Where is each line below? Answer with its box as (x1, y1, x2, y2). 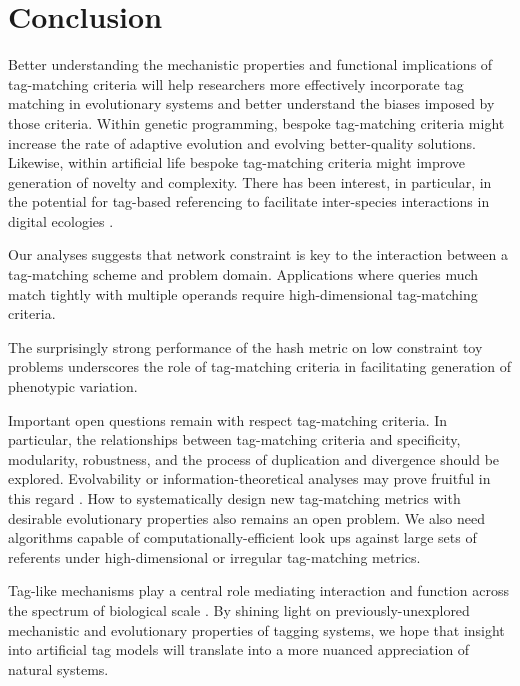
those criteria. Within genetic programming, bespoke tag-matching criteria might (8, 112, 505, 133)
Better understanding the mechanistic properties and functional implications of (8, 54, 493, 75)
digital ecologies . (8, 210, 114, 231)
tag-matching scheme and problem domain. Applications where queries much (8, 264, 479, 285)
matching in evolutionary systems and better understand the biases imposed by (8, 93, 495, 114)
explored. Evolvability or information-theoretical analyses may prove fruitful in (8, 468, 491, 489)
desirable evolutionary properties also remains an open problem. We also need (8, 507, 486, 528)
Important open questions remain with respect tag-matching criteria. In (8, 409, 448, 430)
